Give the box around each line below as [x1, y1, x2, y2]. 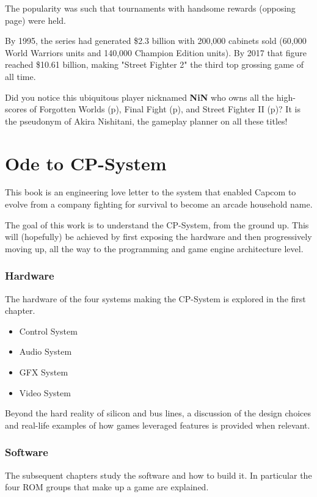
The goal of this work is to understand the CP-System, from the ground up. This [5, 218, 309, 231]
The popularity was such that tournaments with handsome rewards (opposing [5, 2, 296, 14]
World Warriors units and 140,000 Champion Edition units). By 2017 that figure [5, 46, 307, 59]
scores [5, 103, 27, 115]
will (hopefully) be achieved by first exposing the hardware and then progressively [5, 230, 312, 243]
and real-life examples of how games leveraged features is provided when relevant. [5, 418, 310, 431]
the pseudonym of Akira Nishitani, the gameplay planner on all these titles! [5, 114, 288, 127]
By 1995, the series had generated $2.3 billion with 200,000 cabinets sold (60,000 [5, 34, 307, 47]
